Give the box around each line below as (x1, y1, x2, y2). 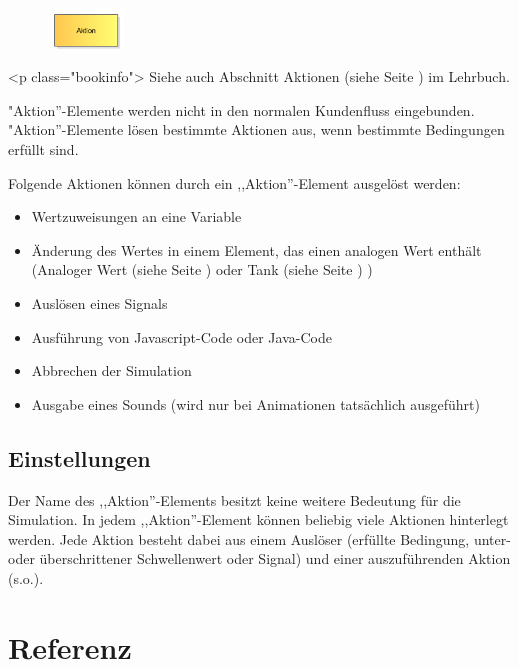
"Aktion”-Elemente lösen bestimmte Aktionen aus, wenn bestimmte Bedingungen (8, 119, 505, 140)
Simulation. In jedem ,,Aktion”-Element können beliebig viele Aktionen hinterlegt (8, 509, 509, 530)
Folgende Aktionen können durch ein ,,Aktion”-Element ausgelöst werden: (8, 172, 461, 193)
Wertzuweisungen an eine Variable (31, 206, 242, 227)
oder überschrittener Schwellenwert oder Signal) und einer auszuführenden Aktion (8, 548, 511, 569)
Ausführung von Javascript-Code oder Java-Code (31, 326, 332, 347)
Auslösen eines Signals (31, 292, 168, 313)
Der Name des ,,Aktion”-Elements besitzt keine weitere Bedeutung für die (8, 489, 461, 510)
